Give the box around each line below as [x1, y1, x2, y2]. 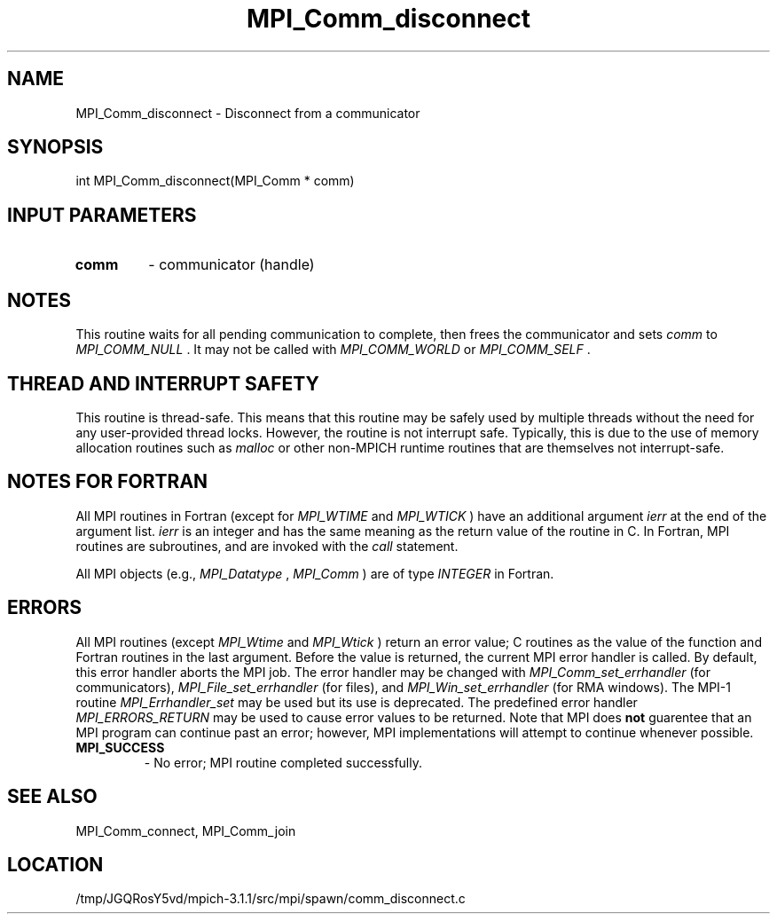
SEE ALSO [7, 785, 98, 808]
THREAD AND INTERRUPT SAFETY [7, 372, 319, 395]
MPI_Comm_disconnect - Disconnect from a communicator [75, 105, 420, 121]
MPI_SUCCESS [75, 739, 165, 755]
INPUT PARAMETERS [7, 203, 197, 226]
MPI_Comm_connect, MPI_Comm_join [75, 823, 296, 838]
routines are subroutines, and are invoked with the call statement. [75, 538, 459, 554]
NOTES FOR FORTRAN [7, 470, 208, 493]
